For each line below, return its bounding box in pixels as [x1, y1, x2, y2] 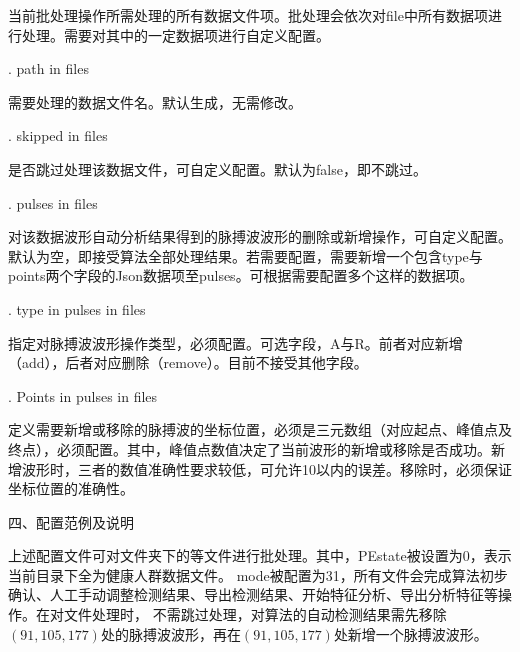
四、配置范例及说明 [8, 511, 134, 532]
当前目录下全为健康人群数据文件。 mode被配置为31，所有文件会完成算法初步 [8, 564, 508, 585]
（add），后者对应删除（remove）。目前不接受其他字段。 [8, 352, 368, 373]
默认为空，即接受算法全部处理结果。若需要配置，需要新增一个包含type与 [8, 245, 483, 266]
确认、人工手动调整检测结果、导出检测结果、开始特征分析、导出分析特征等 [8, 584, 498, 605]
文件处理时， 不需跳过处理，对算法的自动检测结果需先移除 [63, 604, 447, 625]
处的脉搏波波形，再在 [100, 623, 241, 644]
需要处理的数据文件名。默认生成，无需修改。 [8, 91, 302, 112]
